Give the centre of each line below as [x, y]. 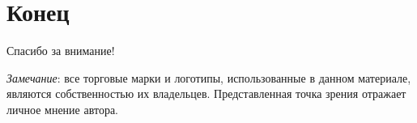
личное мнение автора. [62, 109]
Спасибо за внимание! [61, 51]
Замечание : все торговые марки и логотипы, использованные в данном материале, [209, 77]
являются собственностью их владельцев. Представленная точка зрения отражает [206, 93]
